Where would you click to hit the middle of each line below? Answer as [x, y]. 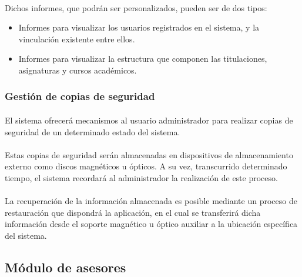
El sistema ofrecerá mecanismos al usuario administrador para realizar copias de [149, 120]
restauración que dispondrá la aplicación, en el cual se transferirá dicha [133, 212]
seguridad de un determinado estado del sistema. [93, 131]
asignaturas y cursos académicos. [78, 70]
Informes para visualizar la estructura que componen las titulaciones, [143, 59]
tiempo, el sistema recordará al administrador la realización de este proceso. [141, 177]
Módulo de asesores [66, 267]
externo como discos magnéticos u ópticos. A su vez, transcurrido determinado [146, 166]
